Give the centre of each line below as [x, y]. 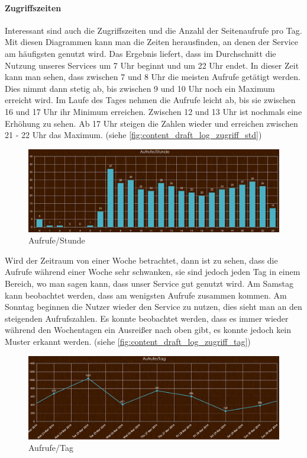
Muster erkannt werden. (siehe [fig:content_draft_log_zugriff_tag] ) [128, 342]
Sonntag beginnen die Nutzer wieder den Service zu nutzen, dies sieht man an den [153, 307]
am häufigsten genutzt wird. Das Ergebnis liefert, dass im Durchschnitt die [140, 53]
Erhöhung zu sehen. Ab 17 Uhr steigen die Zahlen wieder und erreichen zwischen [151, 123]
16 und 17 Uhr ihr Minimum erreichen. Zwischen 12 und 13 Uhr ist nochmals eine [153, 111]
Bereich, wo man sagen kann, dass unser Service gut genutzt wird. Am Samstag [149, 284]
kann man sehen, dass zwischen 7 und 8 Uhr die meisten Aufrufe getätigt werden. [153, 77]
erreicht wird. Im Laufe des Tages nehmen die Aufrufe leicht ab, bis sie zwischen [150, 100]
